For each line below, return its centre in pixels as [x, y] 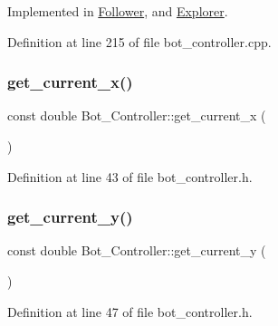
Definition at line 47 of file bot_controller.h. [130, 311]
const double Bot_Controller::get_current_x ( [137, 115]
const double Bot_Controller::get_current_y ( [137, 250]
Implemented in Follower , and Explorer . [118, 11]
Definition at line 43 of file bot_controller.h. [130, 176]
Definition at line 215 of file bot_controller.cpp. [139, 41]
